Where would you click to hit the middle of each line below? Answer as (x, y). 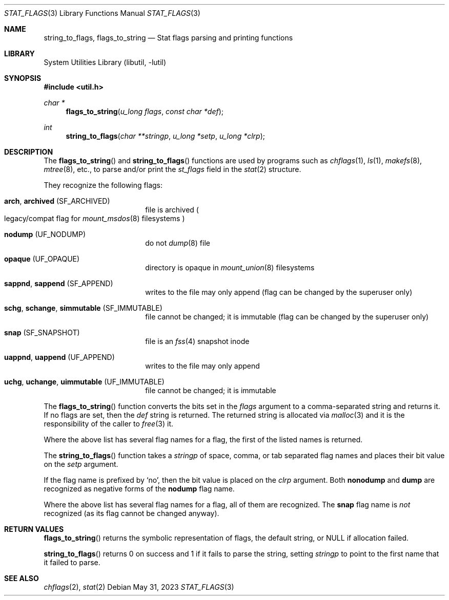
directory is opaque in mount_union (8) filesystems (230, 267)
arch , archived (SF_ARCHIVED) (57, 201)
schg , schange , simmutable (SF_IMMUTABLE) (83, 308)
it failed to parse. (72, 562)
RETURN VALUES (34, 529)
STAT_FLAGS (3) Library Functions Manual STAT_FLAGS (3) (102, 13)
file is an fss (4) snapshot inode (197, 341)
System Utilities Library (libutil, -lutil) (105, 62)
